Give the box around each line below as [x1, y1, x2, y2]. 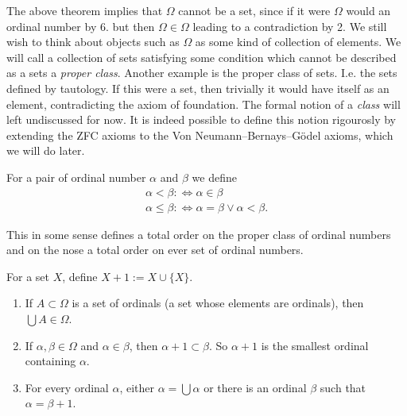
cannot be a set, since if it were [178, 2, 331, 18]
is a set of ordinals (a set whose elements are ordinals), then [72, 295, 364, 311]
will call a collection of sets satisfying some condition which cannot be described [6, 48, 397, 65]
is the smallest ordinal [261, 337, 369, 353]
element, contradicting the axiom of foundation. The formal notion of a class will [6, 95, 401, 112]
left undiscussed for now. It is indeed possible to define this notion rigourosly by [6, 111, 396, 128]
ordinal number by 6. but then [6, 17, 155, 34]
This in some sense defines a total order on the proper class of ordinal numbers [6, 225, 391, 242]
